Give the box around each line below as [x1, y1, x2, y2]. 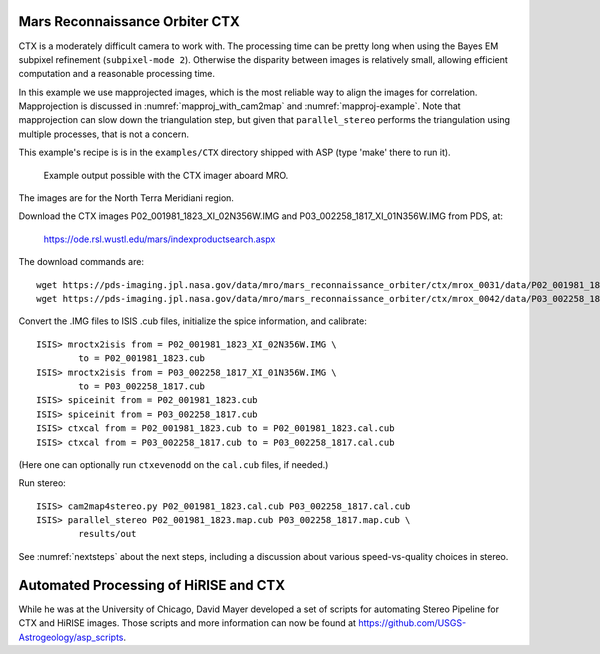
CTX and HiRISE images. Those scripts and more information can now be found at [18, 617, 357, 629]
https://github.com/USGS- [358, 617, 467, 629]
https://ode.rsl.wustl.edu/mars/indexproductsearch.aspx [43, 233, 276, 245]
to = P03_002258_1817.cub [78, 380, 205, 392]
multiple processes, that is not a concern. [18, 128, 190, 140]
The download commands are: [18, 256, 145, 268]
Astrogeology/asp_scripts [18, 631, 124, 643]
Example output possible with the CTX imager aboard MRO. [43, 169, 289, 181]
